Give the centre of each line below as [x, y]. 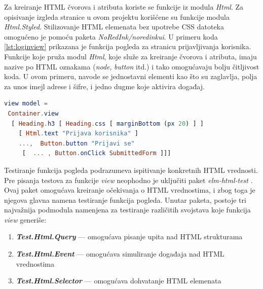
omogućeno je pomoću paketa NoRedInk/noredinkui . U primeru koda [111, 36]
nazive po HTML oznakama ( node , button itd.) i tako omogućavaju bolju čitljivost [132, 66]
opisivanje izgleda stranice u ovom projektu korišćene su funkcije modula [117, 16]
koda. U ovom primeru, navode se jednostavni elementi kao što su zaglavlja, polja [131, 76]
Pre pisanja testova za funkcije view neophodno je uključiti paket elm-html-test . [128, 180]
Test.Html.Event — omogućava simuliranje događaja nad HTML [120, 254]
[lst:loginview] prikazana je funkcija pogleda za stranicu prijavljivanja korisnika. [128, 46]
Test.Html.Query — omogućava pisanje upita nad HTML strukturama [129, 237]
